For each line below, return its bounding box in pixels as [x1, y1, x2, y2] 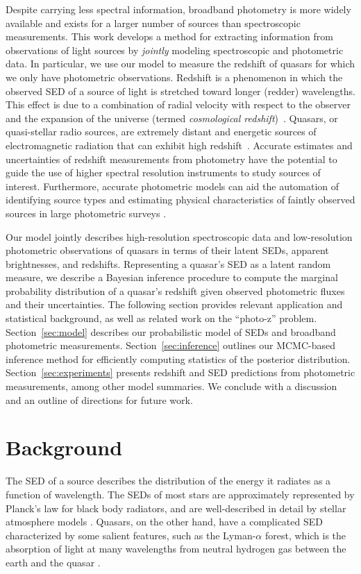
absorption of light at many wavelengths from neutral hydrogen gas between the [6, 541, 346, 556]
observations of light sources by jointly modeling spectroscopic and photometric [6, 42, 344, 57]
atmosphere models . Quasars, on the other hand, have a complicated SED [6, 514, 323, 529]
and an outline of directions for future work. [6, 392, 193, 407]
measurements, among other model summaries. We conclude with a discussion [6, 379, 337, 394]
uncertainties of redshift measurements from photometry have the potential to [6, 151, 337, 166]
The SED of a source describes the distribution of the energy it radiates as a [6, 473, 331, 488]
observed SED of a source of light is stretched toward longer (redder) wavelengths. [6, 83, 355, 98]
